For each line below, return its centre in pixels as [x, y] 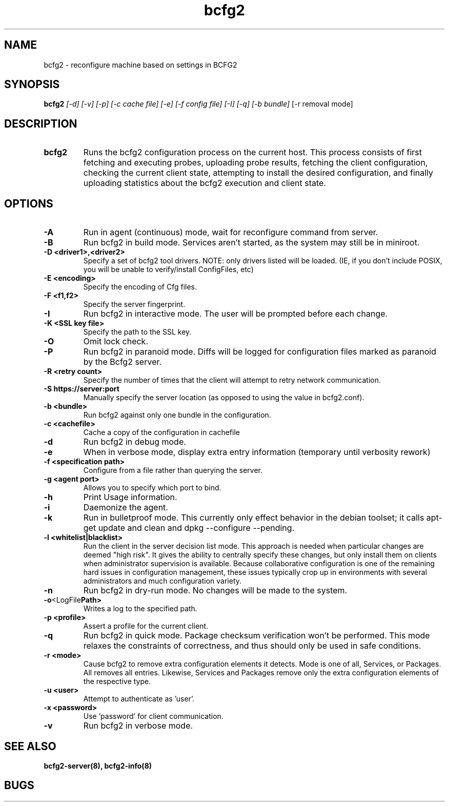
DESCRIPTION [41, 123]
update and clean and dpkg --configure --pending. [196, 528]
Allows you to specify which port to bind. [152, 488]
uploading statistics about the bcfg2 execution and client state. [205, 183]
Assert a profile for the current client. [146, 626]
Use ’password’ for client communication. [153, 716]
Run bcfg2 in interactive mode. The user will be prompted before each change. [236, 314]
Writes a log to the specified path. [140, 609]
